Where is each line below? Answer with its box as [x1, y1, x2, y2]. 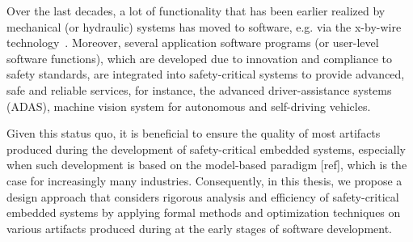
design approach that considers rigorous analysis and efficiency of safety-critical [6, 188, 399, 205]
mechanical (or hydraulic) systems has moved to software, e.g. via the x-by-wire [6, 18, 402, 35]
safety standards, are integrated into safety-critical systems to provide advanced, [6, 66, 405, 83]
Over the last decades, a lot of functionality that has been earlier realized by [6, 2, 386, 19]
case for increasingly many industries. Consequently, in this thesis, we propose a [6, 172, 402, 189]
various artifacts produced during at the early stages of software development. [6, 219, 393, 236]
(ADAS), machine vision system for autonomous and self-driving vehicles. [6, 97, 371, 114]
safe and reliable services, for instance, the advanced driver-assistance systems [6, 81, 392, 98]
